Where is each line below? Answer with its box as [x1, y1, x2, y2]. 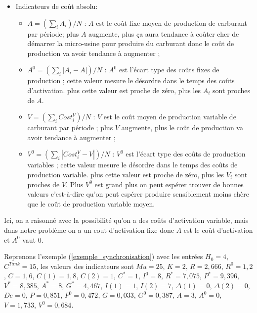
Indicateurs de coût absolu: [15, 1, 98, 11]
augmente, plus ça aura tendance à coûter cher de [88, 28, 239, 39]
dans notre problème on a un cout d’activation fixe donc [4, 224, 174, 235]
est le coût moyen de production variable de [103, 111, 236, 122]
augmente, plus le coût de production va [121, 122, 243, 133]
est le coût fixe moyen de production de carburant [96, 17, 248, 28]
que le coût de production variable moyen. [27, 198, 155, 209]
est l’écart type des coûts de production [126, 149, 246, 159]
